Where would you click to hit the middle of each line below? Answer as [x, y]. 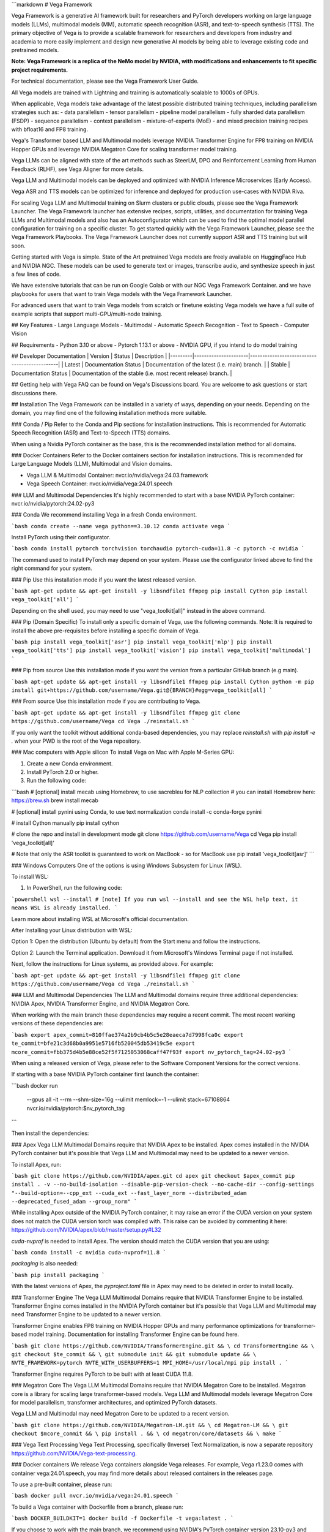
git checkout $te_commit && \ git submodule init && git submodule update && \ [134, 1354]
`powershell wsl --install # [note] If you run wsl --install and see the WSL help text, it [155, 899]
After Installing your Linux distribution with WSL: [72, 930]
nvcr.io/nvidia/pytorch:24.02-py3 [53, 503]
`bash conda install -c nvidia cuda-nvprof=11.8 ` [89, 1253]
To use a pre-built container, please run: [62, 1485]
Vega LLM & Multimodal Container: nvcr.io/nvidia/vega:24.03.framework [117, 475]
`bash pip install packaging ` [58, 1275]
